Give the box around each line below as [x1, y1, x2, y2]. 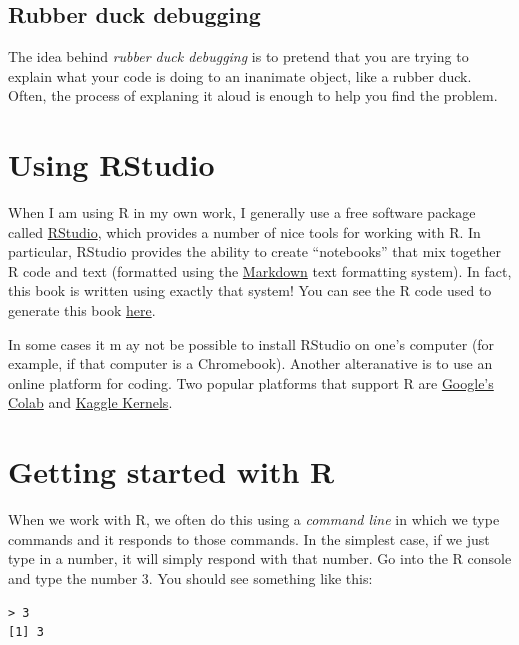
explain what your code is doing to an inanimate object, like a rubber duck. [8, 65, 472, 86]
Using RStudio [8, 144, 215, 185]
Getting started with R [8, 451, 335, 492]
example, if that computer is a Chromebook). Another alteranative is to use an [8, 353, 493, 374]
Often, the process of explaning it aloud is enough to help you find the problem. [8, 85, 498, 106]
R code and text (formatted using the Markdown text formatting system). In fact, [8, 260, 512, 281]
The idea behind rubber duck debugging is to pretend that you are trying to [8, 46, 469, 67]
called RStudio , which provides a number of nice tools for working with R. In [8, 221, 481, 242]
